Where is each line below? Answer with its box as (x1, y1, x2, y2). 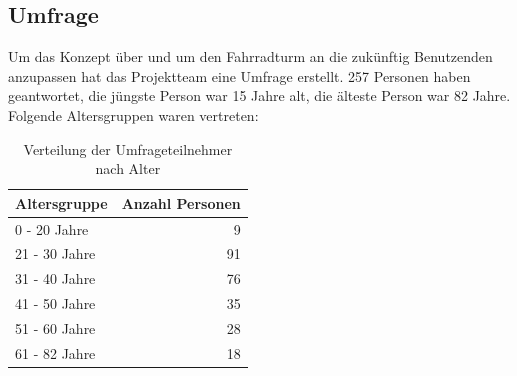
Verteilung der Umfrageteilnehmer (23, 138, 233, 159)
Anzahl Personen (121, 192, 241, 213)
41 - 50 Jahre (15, 293, 96, 314)
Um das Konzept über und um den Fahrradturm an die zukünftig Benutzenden (8, 46, 493, 67)
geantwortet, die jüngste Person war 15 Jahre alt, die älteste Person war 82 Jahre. (8, 85, 511, 106)
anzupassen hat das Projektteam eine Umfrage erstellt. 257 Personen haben (8, 65, 471, 86)
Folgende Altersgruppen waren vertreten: (8, 104, 259, 125)
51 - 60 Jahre (15, 317, 96, 338)
